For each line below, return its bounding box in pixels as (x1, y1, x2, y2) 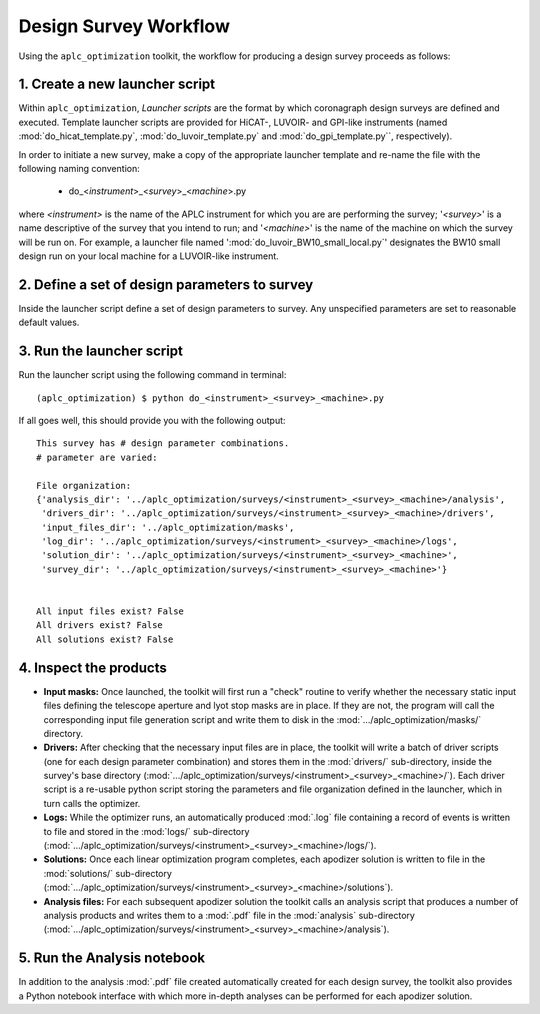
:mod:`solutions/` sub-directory (43, 867, 172, 879)
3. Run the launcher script (18, 343, 184, 360)
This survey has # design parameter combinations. (36, 438, 290, 449)
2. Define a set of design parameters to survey (18, 276, 314, 293)
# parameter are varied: (36, 451, 158, 463)
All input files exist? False (36, 606, 185, 617)
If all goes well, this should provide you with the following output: (18, 414, 286, 426)
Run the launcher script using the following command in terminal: (18, 369, 287, 381)
